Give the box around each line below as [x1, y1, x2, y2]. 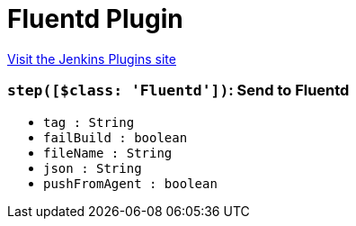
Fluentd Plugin [7, 4, 183, 34]
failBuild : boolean [43, 130, 188, 145]
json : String [43, 160, 142, 176]
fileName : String [43, 145, 173, 160]
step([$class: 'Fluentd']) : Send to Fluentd [7, 81, 350, 100]
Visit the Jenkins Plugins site [7, 50, 176, 67]
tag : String [43, 114, 135, 130]
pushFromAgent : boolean [43, 176, 218, 191]
